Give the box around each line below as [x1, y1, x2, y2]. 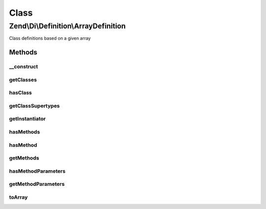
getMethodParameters [9, 181, 65, 187]
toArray [9, 194, 28, 201]
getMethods [9, 155, 39, 161]
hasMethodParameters [9, 167, 66, 174]
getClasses [9, 76, 37, 83]
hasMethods [9, 128, 40, 135]
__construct [9, 63, 38, 70]
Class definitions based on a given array [9, 35, 91, 41]
